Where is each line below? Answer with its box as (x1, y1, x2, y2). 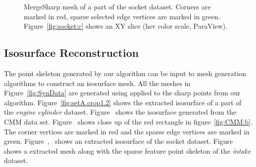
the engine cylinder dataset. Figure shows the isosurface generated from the (4, 107, 237, 117)
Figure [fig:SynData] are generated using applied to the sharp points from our (4, 87, 241, 98)
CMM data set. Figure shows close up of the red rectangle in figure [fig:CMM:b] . (4, 116, 253, 126)
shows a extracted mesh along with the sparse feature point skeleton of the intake (4, 145, 251, 156)
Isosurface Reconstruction (4, 45, 139, 60)
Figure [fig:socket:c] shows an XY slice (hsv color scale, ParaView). (24, 21, 227, 31)
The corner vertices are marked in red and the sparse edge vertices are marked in (4, 126, 250, 136)
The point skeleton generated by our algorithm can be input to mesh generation (4, 68, 246, 78)
